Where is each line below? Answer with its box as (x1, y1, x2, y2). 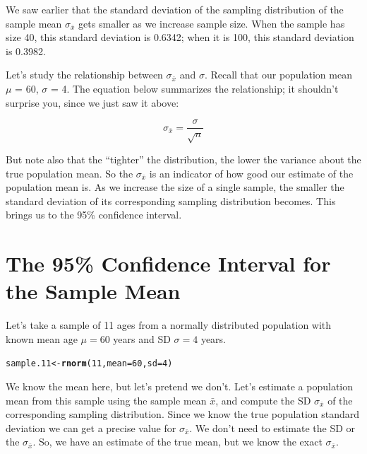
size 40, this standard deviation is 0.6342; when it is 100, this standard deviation (6, 30, 354, 45)
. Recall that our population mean (204, 67, 352, 82)
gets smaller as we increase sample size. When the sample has (78, 16, 345, 30)
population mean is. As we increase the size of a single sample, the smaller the (6, 180, 344, 194)
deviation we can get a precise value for (6, 420, 176, 435)
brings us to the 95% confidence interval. (6, 207, 182, 222)
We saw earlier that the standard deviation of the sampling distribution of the (6, 2, 344, 16)
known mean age (6, 331, 78, 346)
